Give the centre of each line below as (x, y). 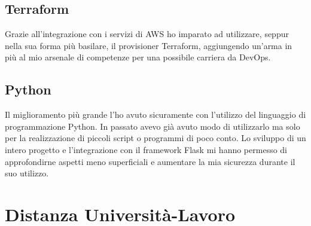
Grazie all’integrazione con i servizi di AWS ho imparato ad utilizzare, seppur (147, 34)
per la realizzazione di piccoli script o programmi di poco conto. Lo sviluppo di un (155, 138)
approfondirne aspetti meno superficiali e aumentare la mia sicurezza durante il (150, 161)
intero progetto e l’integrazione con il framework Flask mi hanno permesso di (146, 149)
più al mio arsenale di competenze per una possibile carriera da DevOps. (138, 57)
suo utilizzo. (27, 173)
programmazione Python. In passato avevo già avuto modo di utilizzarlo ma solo (153, 126)
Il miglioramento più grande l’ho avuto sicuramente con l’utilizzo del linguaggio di (155, 114)
